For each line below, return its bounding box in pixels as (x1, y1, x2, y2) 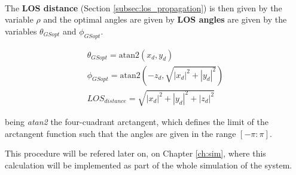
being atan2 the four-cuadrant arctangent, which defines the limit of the (5, 115, 268, 128)
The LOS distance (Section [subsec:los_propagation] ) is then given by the (5, 1, 282, 14)
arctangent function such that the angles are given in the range (5, 127, 236, 139)
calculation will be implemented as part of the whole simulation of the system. (5, 159, 292, 171)
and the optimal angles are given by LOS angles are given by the (43, 13, 287, 26)
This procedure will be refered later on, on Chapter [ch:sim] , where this (5, 147, 266, 160)
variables (5, 24, 37, 37)
